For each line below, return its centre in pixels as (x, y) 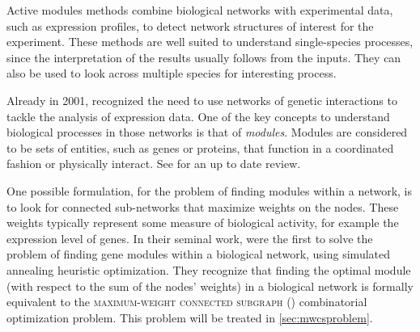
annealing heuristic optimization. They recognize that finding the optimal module (209, 269)
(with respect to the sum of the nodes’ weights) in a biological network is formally (210, 286)
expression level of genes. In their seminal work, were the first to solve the (190, 238)
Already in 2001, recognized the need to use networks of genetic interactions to (202, 100)
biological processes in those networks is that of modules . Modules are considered (207, 132)
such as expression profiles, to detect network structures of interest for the (190, 25)
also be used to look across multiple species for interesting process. (172, 73)
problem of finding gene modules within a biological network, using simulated (199, 254)
